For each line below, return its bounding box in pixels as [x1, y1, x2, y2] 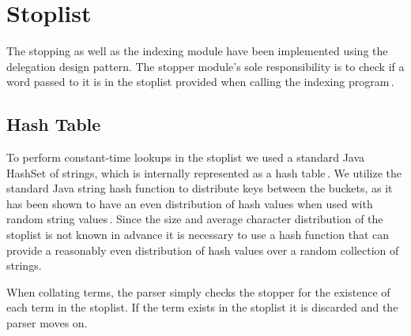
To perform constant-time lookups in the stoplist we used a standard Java [6, 149, 365, 166]
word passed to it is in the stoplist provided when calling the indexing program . [6, 73, 394, 90]
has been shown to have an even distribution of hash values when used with [6, 195, 373, 211]
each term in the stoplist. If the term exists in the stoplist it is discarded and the [6, 299, 398, 315]
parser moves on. [6, 315, 88, 331]
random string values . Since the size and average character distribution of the [6, 211, 383, 227]
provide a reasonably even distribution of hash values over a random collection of [6, 241, 399, 258]
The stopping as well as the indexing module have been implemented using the [6, 43, 388, 59]
